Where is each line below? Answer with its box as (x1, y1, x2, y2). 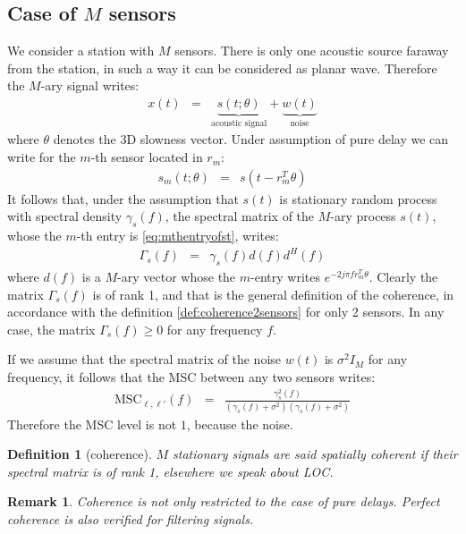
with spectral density (7, 207, 123, 225)
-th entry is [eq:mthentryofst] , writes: (76, 226, 279, 245)
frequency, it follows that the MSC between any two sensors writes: (7, 367, 376, 386)
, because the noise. (186, 414, 293, 433)
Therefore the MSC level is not (7, 414, 177, 433)
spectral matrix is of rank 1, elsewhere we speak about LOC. (7, 462, 334, 480)
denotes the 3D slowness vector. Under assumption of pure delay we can (53, 130, 449, 148)
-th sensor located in (90, 148, 203, 166)
